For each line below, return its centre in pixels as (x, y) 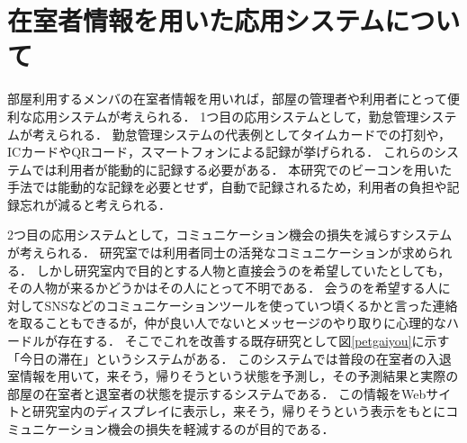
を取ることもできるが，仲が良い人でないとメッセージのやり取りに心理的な (227, 323)
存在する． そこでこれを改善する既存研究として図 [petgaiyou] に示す (253, 341)
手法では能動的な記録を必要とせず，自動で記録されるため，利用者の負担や (227, 187)
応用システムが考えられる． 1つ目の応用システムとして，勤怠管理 (225, 116)
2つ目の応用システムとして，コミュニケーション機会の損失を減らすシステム (230, 235)
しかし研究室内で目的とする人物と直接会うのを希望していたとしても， (243, 270)
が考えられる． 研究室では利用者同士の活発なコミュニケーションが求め (217, 253)
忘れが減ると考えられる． (95, 204)
